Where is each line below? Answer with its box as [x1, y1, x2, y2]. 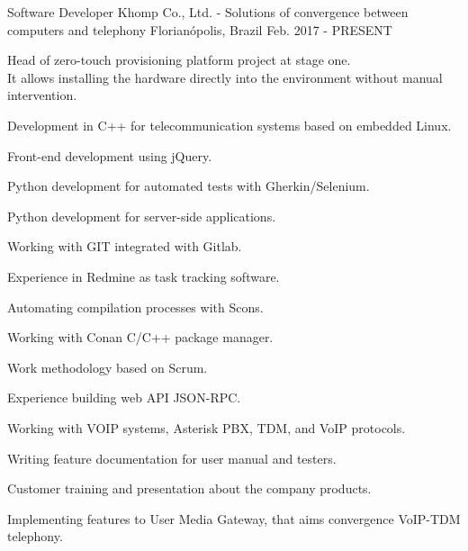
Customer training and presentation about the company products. [7, 479, 372, 498]
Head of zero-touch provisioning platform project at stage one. [7, 50, 351, 69]
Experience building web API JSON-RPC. [7, 388, 241, 407]
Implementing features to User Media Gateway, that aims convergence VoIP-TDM [7, 509, 461, 528]
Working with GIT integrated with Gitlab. [7, 237, 242, 256]
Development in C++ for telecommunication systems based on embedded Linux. [7, 115, 452, 134]
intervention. [7, 86, 77, 104]
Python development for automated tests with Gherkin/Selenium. [7, 176, 370, 195]
